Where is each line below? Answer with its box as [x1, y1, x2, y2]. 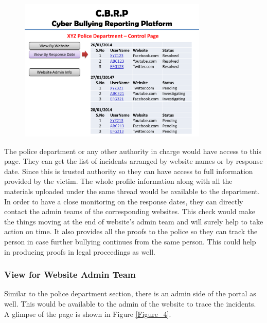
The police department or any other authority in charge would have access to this [4, 145, 262, 156]
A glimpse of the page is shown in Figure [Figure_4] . [4, 308, 171, 319]
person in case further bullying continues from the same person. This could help [4, 236, 256, 246]
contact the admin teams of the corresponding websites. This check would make [4, 206, 256, 217]
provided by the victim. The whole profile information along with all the [4, 176, 233, 186]
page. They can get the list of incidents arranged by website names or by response [4, 156, 263, 166]
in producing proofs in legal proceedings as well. [4, 246, 155, 257]
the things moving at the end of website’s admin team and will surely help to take [4, 216, 263, 226]
